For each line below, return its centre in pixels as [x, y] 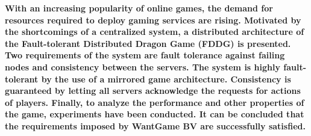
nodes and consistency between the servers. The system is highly [143, 66]
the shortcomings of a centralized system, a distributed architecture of [155, 32]
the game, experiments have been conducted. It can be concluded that [155, 114]
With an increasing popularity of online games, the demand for [139, 8]
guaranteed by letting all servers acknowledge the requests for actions [153, 91]
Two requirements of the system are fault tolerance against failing [145, 55]
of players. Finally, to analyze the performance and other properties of [155, 102]
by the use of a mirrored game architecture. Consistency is [166, 79]
